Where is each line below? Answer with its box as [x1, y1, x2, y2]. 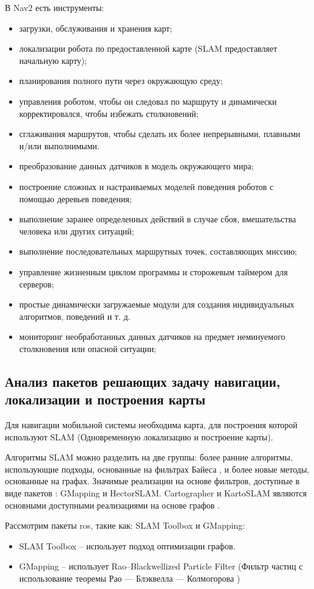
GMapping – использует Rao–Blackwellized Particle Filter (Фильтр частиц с [19, 560, 303, 573]
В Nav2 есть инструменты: [5, 1, 104, 13]
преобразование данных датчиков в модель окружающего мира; [19, 160, 254, 172]
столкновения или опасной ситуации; [19, 342, 157, 354]
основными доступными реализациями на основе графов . [5, 498, 220, 511]
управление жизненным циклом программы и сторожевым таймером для [19, 265, 288, 278]
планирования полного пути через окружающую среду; [19, 74, 223, 87]
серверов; [19, 277, 54, 290]
